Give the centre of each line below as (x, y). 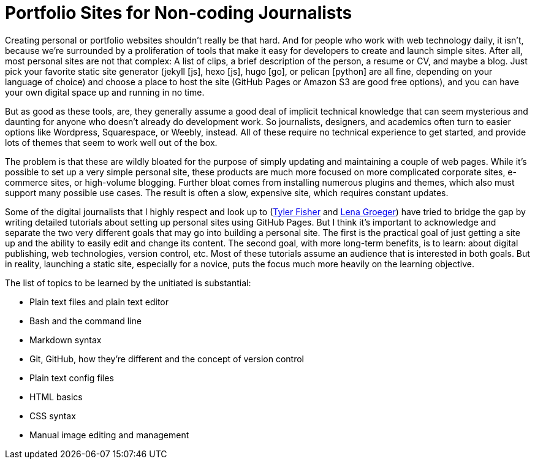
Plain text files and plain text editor (99, 302)
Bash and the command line (86, 321)
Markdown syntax (66, 340)
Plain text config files (72, 378)
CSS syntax (53, 416)
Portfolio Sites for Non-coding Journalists (179, 13)
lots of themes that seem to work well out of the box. (111, 142)
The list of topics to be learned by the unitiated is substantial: (128, 283)
